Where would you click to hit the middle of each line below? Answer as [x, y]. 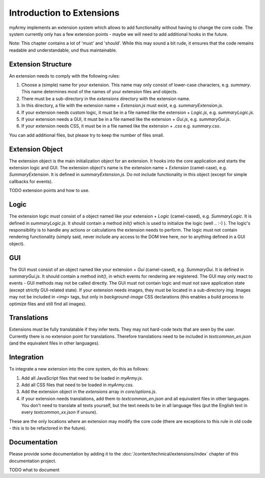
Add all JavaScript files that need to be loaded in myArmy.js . [82, 378]
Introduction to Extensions [64, 13]
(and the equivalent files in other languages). [54, 343]
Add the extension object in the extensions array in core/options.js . [89, 392]
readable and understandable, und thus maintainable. [63, 50]
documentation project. [33, 461]
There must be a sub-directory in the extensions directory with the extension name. [106, 99]
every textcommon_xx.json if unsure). [59, 412]
